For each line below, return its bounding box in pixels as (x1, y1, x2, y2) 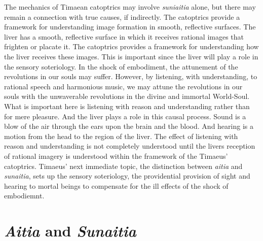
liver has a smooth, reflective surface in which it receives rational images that (4, 31, 244, 42)
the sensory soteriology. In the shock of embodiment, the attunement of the (4, 61, 238, 72)
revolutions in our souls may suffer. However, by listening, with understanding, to (4, 71, 257, 82)
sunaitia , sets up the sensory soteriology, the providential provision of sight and (4, 170, 250, 181)
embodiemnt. (4, 190, 45, 201)
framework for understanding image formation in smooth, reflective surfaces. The (4, 21, 256, 32)
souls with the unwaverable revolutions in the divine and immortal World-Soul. (4, 91, 250, 101)
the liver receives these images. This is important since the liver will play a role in (4, 51, 258, 61)
